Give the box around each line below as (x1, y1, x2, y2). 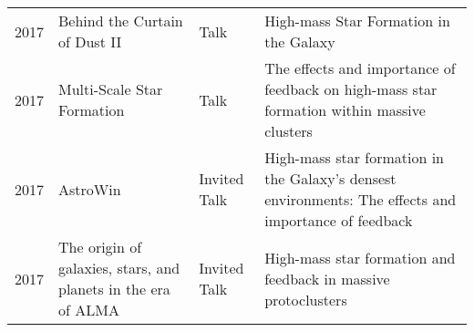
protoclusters (264, 288, 347, 310)
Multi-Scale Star (58, 78, 163, 99)
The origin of (58, 236, 142, 257)
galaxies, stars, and (58, 257, 180, 278)
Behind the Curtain (58, 10, 183, 31)
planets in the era (58, 278, 170, 299)
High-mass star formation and (264, 246, 456, 268)
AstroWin (58, 178, 121, 200)
